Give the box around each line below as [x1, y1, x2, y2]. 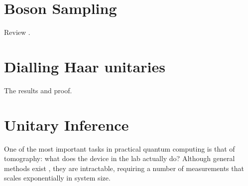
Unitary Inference [4, 114, 129, 135]
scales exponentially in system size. [4, 173, 111, 183]
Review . [4, 27, 30, 37]
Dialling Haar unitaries [4, 56, 165, 76]
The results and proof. [4, 85, 72, 95]
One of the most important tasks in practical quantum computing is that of [4, 143, 235, 154]
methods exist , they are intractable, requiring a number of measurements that [4, 163, 244, 173]
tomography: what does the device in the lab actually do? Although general [4, 153, 235, 164]
